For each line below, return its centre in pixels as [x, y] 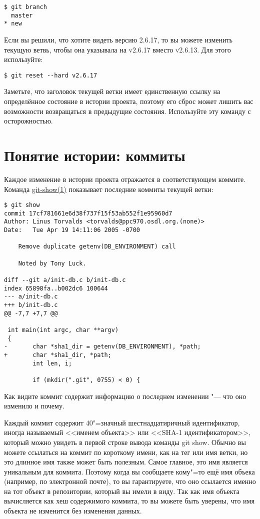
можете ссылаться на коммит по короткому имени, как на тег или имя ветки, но [126, 452]
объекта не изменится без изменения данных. [73, 511]
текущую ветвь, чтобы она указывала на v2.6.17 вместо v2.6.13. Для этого [117, 49]
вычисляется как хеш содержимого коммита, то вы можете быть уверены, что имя [129, 501]
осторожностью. [28, 121]
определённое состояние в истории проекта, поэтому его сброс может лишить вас [129, 101]
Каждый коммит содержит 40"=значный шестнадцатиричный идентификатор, [122, 422]
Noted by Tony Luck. [52, 263]
